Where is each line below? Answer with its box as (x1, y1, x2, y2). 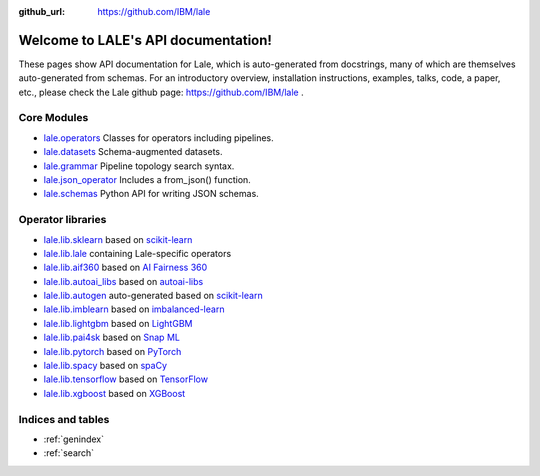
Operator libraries (18, 213, 107, 227)
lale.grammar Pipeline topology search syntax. (43, 160, 235, 172)
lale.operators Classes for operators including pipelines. (43, 131, 274, 144)
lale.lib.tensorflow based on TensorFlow (43, 373, 209, 385)
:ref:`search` (43, 447, 95, 459)
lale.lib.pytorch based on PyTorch (43, 345, 182, 357)
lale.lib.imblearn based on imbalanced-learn (43, 303, 225, 315)
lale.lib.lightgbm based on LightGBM (43, 317, 193, 329)
